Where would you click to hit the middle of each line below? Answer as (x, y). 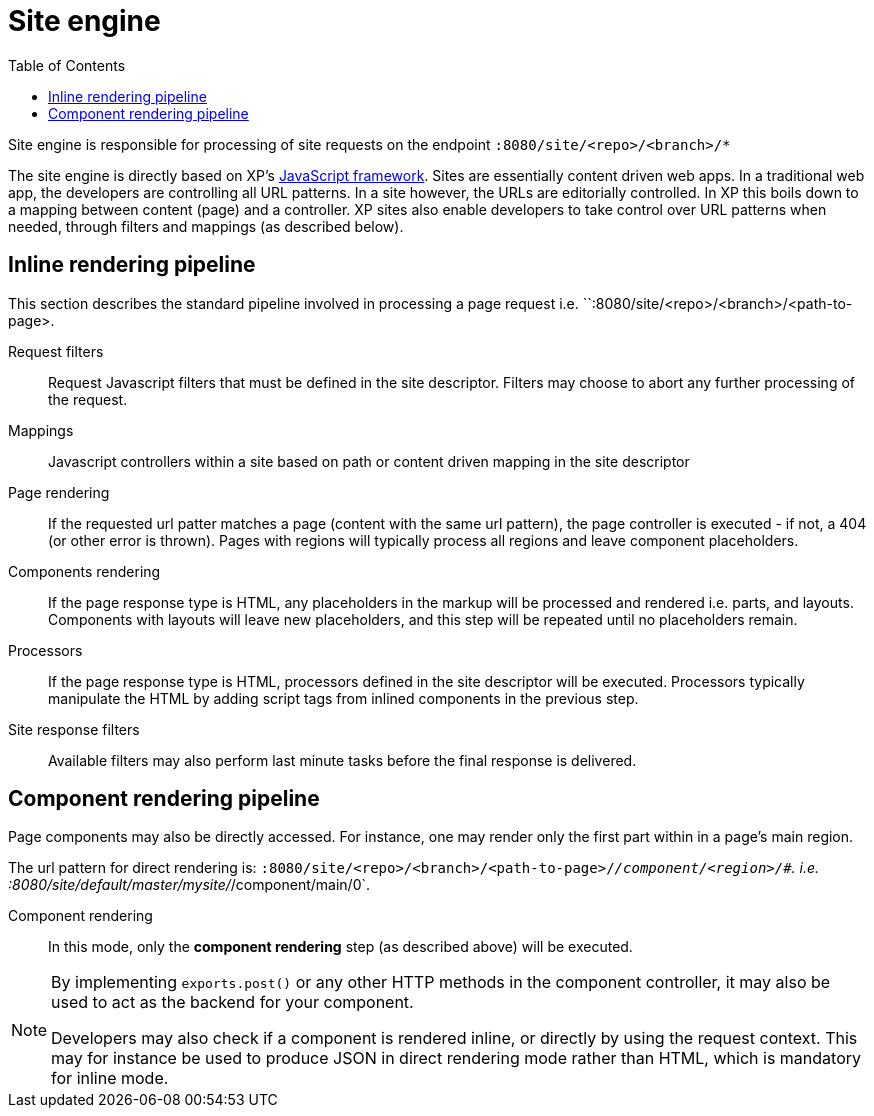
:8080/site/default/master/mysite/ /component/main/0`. (189, 885)
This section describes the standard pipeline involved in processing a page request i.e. (293, 303)
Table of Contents (67, 65)
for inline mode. (110, 1078)
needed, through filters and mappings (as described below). (206, 226)
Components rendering (84, 571)
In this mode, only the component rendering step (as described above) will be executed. (340, 947)
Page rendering (59, 492)
